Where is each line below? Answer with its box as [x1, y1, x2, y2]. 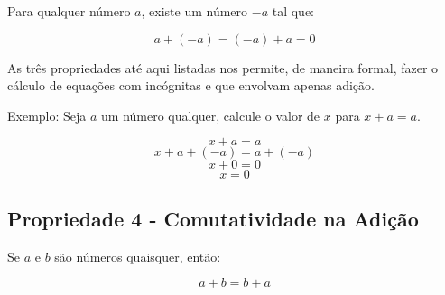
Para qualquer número [7, 2, 131, 20]
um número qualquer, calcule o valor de [101, 106, 320, 124]
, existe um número [141, 2, 248, 20]
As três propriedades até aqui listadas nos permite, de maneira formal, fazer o [7, 58, 439, 77]
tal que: [272, 2, 314, 20]
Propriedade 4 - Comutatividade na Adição [7, 204, 419, 232]
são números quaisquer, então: [54, 246, 221, 265]
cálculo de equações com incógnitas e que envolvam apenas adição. [7, 76, 375, 95]
